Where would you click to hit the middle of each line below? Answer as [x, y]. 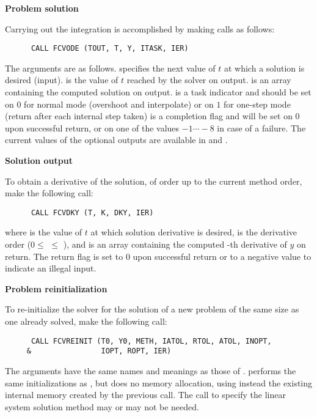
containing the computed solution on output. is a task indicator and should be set [158, 92]
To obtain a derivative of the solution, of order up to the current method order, [154, 181]
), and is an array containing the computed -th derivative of [175, 244]
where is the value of [44, 232]
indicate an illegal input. [51, 268]
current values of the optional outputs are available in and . [116, 140]
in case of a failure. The [261, 127]
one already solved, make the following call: [86, 321]
